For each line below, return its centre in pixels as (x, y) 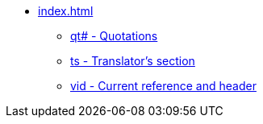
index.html (66, 11)
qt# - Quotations (114, 36)
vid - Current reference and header (163, 86)
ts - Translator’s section (133, 61)
